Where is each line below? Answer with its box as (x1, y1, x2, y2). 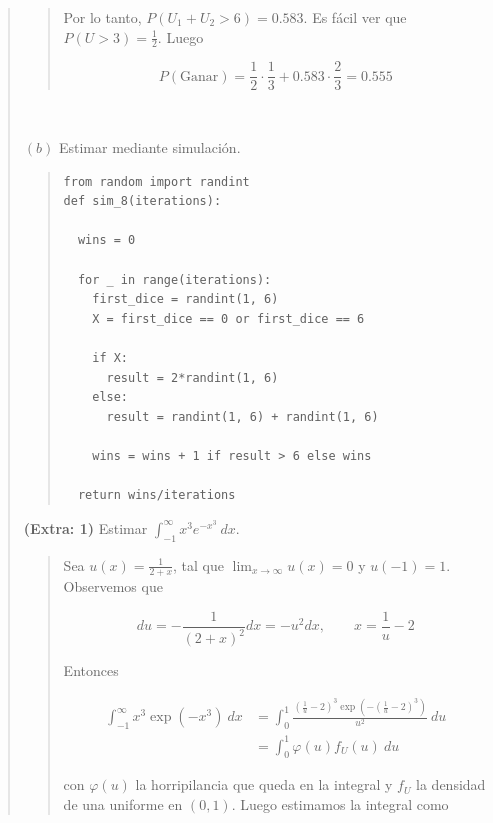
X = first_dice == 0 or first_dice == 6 (92, 311, 365, 326)
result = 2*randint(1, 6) (106, 370, 279, 385)
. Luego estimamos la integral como (231, 794, 449, 815)
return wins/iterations (77, 488, 236, 503)
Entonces (63, 660, 119, 681)
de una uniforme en (63, 794, 183, 815)
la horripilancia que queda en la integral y (135, 774, 393, 795)
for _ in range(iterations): (77, 272, 272, 287)
